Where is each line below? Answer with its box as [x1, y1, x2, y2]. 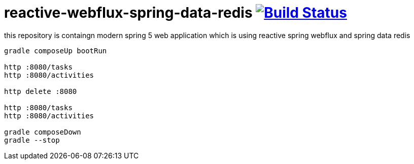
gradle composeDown [4, 127, 81, 136]
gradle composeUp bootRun [4, 46, 107, 55]
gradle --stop [4, 136, 60, 144]
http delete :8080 [4, 87, 77, 95]
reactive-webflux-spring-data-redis [4, 4, 253, 21]
